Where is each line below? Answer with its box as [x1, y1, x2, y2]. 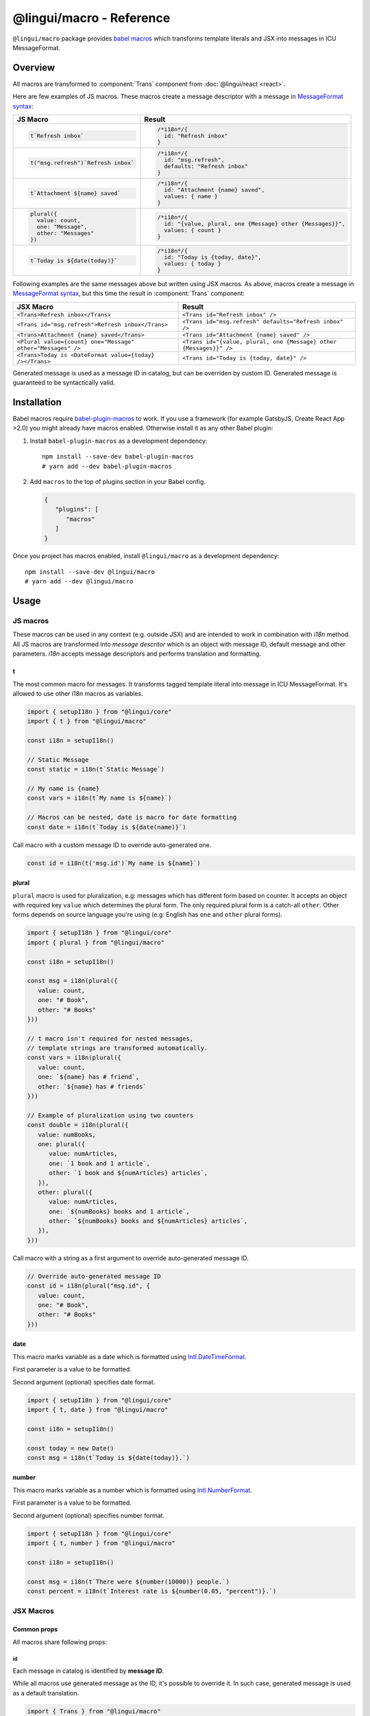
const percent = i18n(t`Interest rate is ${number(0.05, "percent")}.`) [27, 1587, 277, 1595]
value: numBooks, [38, 1131, 96, 1139]
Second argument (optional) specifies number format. [12, 1511, 164, 1520]
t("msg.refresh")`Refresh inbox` [29, 159, 135, 167]
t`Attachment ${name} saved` [29, 189, 121, 197]
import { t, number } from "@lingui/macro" [27, 1540, 176, 1547]
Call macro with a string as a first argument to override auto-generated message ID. [12, 1253, 249, 1262]
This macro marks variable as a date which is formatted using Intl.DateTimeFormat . [12, 1352, 247, 1360]
